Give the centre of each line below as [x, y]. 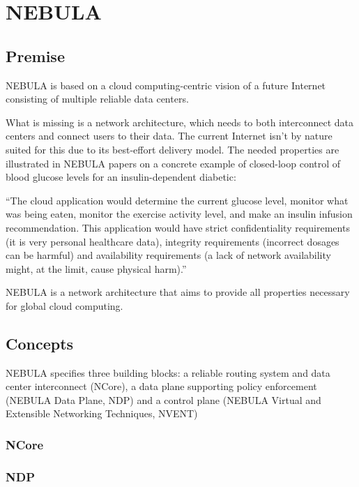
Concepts [40, 343]
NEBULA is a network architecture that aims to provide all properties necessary [178, 292]
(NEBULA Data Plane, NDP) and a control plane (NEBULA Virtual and [163, 399]
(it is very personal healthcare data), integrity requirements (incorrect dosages [173, 241]
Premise [35, 55]
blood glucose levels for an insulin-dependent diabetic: [121, 177]
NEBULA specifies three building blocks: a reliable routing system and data [168, 372]
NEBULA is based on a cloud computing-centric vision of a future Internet [166, 85]
